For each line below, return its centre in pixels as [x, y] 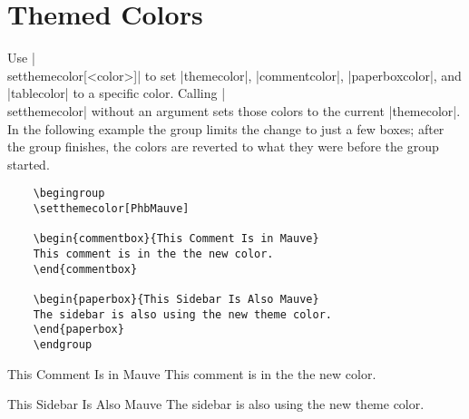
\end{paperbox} [78, 330]
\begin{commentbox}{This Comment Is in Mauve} [176, 239]
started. [29, 164]
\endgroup [63, 344]
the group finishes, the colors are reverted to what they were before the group [223, 146]
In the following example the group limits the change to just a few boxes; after [226, 128]
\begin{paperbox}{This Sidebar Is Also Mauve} [176, 299]
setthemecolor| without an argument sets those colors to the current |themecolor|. [234, 110]
